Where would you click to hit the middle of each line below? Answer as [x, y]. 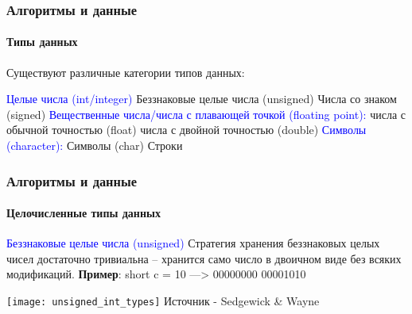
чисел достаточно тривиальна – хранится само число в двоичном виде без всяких [204, 258]
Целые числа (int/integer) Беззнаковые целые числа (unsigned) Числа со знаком [202, 99]
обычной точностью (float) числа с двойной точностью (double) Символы [187, 130]
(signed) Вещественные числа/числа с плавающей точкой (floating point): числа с [206, 114]
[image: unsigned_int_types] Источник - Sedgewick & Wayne [163, 301]
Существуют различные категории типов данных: [126, 72]
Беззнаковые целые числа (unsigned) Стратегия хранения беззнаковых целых [193, 243]
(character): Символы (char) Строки [95, 146]
